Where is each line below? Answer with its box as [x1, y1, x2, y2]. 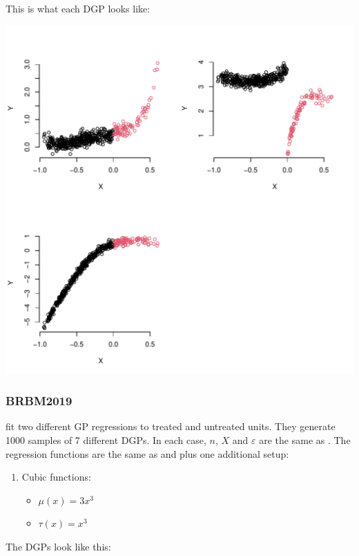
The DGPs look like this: [6, 539, 111, 553]
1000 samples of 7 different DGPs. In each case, [6, 433, 206, 447]
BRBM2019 [6, 392, 72, 409]
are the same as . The [259, 433, 351, 447]
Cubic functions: [21, 470, 91, 484]
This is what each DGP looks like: [6, 1, 151, 15]
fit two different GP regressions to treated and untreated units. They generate [6, 419, 336, 434]
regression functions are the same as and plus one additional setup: [6, 446, 289, 461]
